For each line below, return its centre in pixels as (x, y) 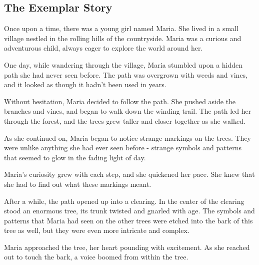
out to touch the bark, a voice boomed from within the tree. (96, 257)
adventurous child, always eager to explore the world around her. (103, 48)
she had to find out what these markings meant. (78, 184)
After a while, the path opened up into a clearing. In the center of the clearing (124, 201)
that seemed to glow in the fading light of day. (75, 157)
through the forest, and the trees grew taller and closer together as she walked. (125, 120)
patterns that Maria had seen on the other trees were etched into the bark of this (128, 220)
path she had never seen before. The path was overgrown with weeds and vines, (126, 74)
